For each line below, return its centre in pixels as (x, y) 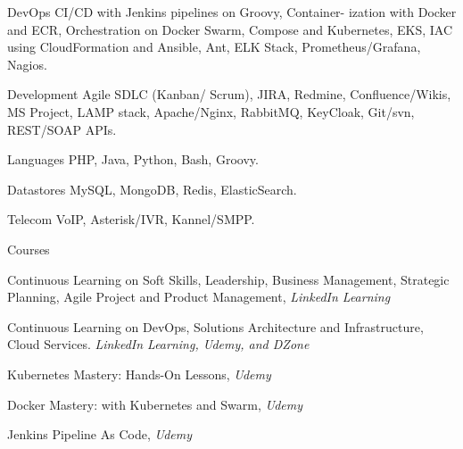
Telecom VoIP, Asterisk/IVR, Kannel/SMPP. (131, 219)
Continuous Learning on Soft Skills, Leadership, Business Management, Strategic (228, 279)
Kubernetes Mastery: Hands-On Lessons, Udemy (139, 374)
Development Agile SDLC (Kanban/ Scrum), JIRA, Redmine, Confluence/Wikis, (229, 94)
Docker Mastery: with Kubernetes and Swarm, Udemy (155, 404)
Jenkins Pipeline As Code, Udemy (99, 434)
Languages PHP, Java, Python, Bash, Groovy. (133, 159)
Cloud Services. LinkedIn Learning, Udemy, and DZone (158, 344)
